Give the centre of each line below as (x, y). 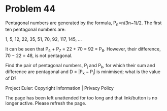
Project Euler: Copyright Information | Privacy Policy (60, 88)
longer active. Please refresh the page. (46, 103)
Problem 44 (30, 9)
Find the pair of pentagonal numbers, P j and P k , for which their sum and (80, 66)
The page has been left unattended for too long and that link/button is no (81, 98)
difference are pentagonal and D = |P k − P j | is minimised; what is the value (83, 72)
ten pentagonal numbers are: (36, 29)
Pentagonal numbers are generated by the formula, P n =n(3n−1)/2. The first (83, 23)
